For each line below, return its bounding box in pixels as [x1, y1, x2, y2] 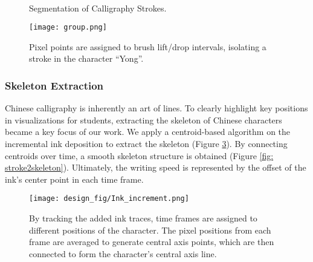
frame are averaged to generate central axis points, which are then [29, 235, 274, 248]
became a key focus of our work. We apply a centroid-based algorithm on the [5, 125, 291, 138]
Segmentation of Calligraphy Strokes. [29, 1, 167, 14]
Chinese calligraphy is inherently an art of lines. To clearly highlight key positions [5, 102, 308, 114]
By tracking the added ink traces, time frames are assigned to [29, 212, 257, 224]
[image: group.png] [29, 23, 107, 32]
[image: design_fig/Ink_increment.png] [29, 194, 189, 203]
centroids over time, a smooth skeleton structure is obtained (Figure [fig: [5, 149, 274, 162]
